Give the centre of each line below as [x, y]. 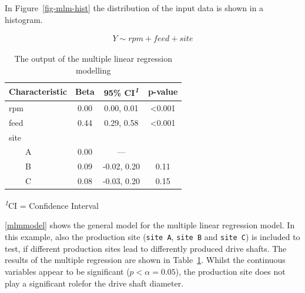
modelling [93, 70]
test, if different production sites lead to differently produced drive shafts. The [146, 248]
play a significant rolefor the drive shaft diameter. [94, 283]
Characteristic [38, 91]
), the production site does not [230, 271]
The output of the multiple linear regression [93, 59]
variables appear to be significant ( [67, 271]
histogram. [24, 19]
